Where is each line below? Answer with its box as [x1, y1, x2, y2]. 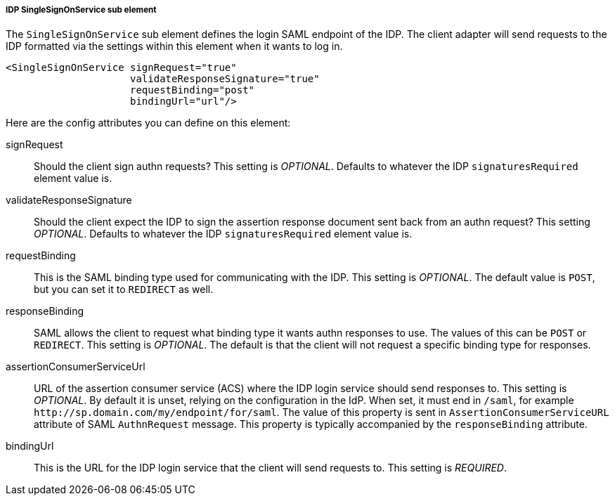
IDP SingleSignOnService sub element [6, 5, 157, 15]
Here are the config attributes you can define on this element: [6, 117, 291, 129]
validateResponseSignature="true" [130, 73, 320, 85]
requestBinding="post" [130, 84, 255, 96]
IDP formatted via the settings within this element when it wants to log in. [6, 40, 343, 53]
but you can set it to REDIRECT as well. [34, 283, 214, 296]
